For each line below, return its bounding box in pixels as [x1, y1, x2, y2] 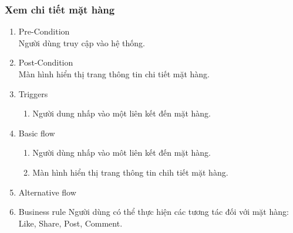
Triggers [18, 87, 48, 100]
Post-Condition [18, 56, 73, 68]
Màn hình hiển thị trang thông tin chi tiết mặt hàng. [18, 68, 210, 80]
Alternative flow [18, 186, 76, 198]
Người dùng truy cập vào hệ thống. [18, 36, 145, 49]
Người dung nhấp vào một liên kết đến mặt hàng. [32, 107, 211, 119]
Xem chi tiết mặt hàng [5, 2, 115, 16]
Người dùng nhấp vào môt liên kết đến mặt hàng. [32, 146, 211, 159]
